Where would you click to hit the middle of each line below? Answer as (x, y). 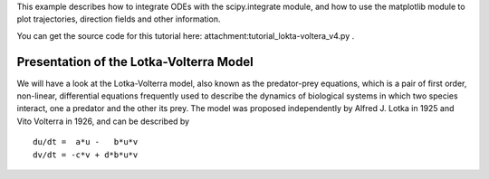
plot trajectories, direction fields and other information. (119, 19)
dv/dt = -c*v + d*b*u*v (86, 155)
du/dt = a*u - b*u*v (86, 142)
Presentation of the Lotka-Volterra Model (135, 62)
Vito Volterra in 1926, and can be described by (103, 121)
